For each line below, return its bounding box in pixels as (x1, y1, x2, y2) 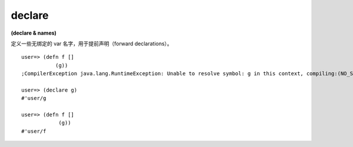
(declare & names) (11, 29, 57, 36)
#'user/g (21, 95, 46, 102)
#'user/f (21, 128, 46, 135)
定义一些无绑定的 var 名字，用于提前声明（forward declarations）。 (11, 40, 173, 47)
